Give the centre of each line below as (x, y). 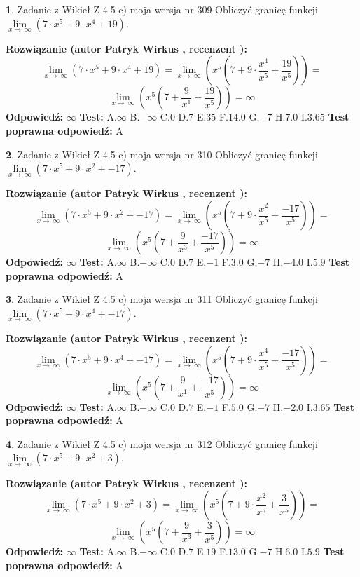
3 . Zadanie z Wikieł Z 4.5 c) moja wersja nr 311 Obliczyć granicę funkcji (162, 299)
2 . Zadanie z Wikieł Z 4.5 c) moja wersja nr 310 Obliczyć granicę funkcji (162, 154)
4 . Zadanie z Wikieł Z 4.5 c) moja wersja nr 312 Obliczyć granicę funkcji (162, 443)
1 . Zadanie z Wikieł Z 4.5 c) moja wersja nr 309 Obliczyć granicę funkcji (162, 9)
